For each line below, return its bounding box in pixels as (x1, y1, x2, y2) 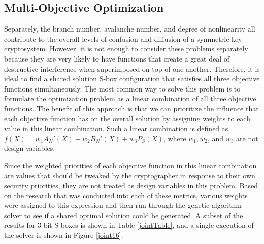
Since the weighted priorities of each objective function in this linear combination (4, 160, 257, 170)
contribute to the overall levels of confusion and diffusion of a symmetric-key (4, 33, 242, 44)
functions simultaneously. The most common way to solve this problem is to (4, 83, 241, 94)
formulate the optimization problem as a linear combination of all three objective (4, 93, 256, 104)
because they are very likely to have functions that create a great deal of (4, 53, 229, 64)
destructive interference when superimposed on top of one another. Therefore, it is (4, 63, 260, 74)
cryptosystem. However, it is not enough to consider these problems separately (4, 43, 248, 54)
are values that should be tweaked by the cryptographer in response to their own (4, 170, 255, 180)
